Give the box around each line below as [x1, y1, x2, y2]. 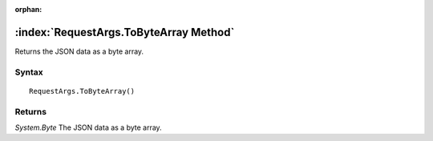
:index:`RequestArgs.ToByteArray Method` [14, 25, 235, 39]
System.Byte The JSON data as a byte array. [14, 123, 162, 132]
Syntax [14, 66, 43, 78]
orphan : [14, 5, 42, 14]
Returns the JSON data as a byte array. [14, 46, 144, 56]
